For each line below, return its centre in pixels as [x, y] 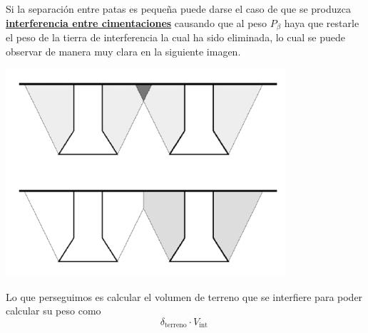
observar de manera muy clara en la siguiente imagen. [123, 51]
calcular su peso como [53, 311]
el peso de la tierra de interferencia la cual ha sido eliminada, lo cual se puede [175, 37]
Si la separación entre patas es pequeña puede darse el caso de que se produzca [178, 9]
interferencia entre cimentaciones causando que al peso [137, 22]
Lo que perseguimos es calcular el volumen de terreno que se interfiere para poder [184, 296]
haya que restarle [322, 22]
